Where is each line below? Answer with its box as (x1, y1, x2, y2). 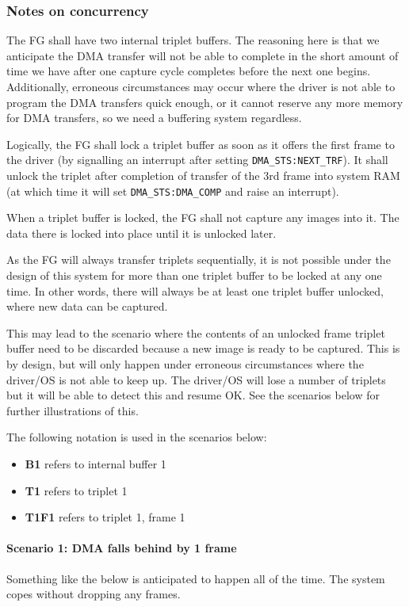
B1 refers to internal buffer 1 (25, 456, 166, 471)
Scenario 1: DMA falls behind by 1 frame (6, 540, 237, 556)
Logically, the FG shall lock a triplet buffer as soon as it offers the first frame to (6, 136, 395, 152)
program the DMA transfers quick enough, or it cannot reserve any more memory (6, 94, 403, 110)
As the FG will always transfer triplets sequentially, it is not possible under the (6, 251, 391, 268)
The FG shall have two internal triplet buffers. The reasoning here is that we (6, 32, 380, 48)
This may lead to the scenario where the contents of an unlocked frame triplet (6, 324, 385, 341)
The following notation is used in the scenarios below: (6, 429, 267, 445)
